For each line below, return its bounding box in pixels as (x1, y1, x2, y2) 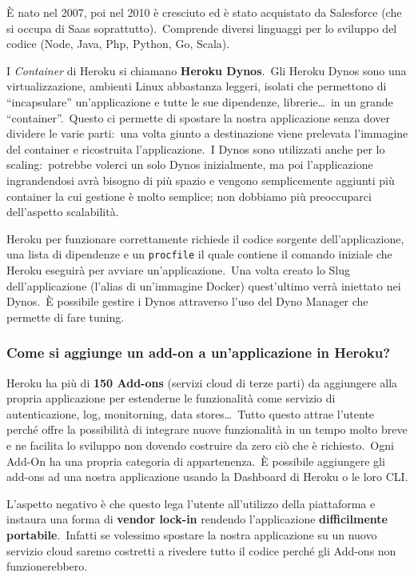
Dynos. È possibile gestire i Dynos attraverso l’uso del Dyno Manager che (6, 293, 368, 310)
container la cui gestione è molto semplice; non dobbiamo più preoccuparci (6, 187, 372, 204)
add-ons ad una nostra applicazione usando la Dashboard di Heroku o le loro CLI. (6, 468, 408, 485)
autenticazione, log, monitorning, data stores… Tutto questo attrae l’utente (6, 405, 375, 422)
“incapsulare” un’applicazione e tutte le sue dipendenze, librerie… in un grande (6, 93, 393, 110)
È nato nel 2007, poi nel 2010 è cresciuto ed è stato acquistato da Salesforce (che (6, 4, 402, 20)
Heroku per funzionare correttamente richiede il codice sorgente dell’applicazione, (6, 230, 404, 246)
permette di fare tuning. (6, 308, 125, 325)
